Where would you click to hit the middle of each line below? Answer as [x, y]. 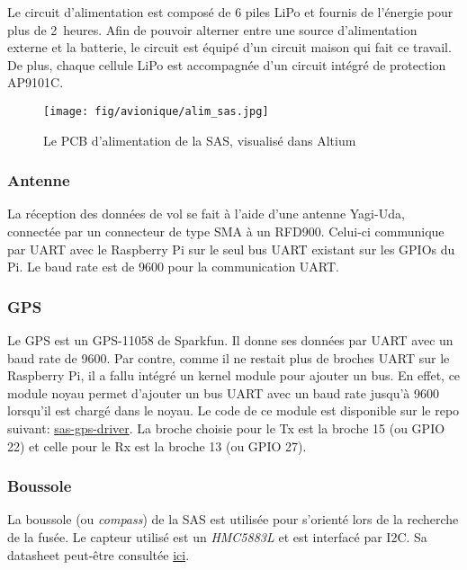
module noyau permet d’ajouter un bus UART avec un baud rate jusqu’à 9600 [224, 392]
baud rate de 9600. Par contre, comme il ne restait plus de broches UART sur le [229, 357]
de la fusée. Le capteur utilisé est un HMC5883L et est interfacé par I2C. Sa [217, 537]
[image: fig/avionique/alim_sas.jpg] [156, 111]
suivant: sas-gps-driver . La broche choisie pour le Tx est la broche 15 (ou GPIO [226, 428]
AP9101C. [36, 82]
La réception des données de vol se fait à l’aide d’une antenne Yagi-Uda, [206, 214]
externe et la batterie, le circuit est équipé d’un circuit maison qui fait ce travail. [229, 47]
